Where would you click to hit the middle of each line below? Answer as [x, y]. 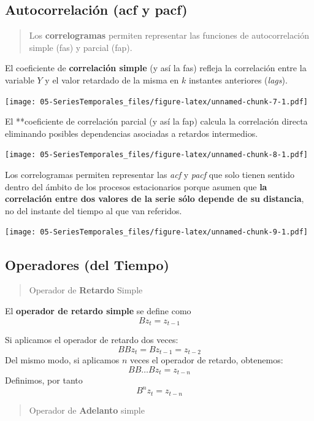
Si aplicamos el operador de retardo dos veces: [92, 339]
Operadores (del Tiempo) [87, 264]
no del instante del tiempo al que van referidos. [94, 210]
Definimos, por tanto [44, 380]
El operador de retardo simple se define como [98, 310]
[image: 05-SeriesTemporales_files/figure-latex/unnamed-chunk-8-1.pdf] [156, 155]
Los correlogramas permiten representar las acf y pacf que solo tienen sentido [150, 175]
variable [20, 79]
